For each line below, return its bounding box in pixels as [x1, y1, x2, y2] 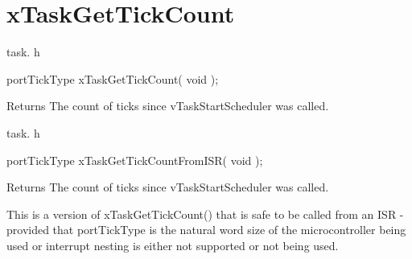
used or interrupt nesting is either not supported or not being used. [6, 236, 339, 253]
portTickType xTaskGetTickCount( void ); [6, 70, 219, 87]
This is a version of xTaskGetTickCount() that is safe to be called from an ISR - [6, 205, 404, 222]
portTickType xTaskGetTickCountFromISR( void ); [6, 151, 263, 168]
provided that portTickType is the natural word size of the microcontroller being [6, 221, 406, 238]
